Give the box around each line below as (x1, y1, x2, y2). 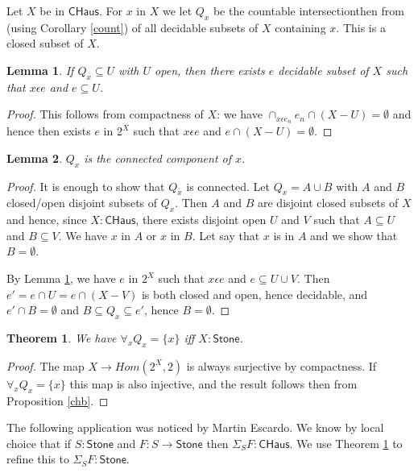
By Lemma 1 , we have (6, 270, 116, 286)
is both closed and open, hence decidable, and (141, 285, 368, 302)
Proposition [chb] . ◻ (6, 392, 109, 409)
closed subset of (6, 35, 84, 52)
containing (275, 19, 326, 35)
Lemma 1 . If (6, 61, 74, 78)
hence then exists (6, 122, 91, 139)
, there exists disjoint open (135, 211, 267, 228)
